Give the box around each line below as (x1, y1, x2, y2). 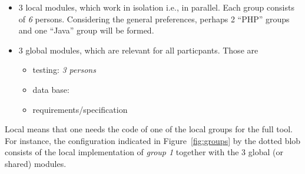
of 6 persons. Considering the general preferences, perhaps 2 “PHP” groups (18, 12, 290, 25)
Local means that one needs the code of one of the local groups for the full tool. (5, 123, 293, 135)
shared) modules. (5, 157, 67, 169)
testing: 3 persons (32, 63, 96, 76)
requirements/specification (32, 103, 128, 115)
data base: (32, 83, 69, 95)
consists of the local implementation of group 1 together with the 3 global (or (5, 146, 283, 158)
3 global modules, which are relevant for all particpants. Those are (18, 43, 258, 56)
